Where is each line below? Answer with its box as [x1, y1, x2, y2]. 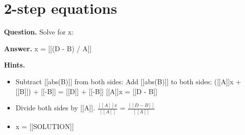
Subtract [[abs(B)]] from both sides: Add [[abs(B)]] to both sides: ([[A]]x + [15, 76, 242, 86]
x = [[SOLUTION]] [15, 121, 74, 131]
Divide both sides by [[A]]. [15, 102, 95, 113]
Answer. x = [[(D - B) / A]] [4, 43, 92, 53]
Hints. [4, 60, 25, 70]
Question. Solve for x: [4, 27, 74, 37]
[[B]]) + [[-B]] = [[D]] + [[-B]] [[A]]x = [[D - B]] [15, 86, 158, 96]
